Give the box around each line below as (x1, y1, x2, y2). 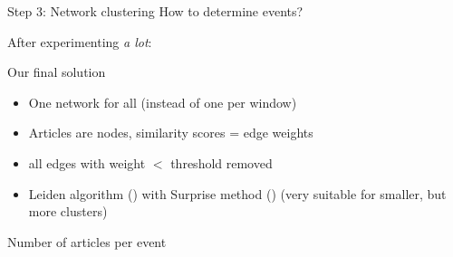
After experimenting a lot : (7, 32, 152, 51)
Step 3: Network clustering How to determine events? (7, 2, 304, 20)
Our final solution (7, 62, 106, 81)
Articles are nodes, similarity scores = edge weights (28, 123, 313, 142)
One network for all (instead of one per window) (28, 92, 297, 111)
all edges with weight (28, 153, 146, 172)
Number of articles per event (7, 232, 167, 251)
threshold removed (170, 153, 273, 172)
